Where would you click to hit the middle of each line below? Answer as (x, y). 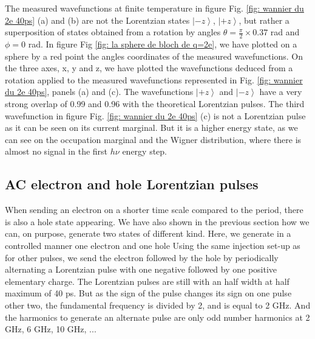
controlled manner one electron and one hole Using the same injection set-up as (153, 245)
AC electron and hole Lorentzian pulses (132, 184)
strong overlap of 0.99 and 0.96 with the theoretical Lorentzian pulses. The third (155, 103)
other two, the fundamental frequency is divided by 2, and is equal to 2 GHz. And (158, 305)
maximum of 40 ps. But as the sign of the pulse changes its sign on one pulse (148, 293)
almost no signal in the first (56, 151)
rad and (285, 32)
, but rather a (264, 20)
